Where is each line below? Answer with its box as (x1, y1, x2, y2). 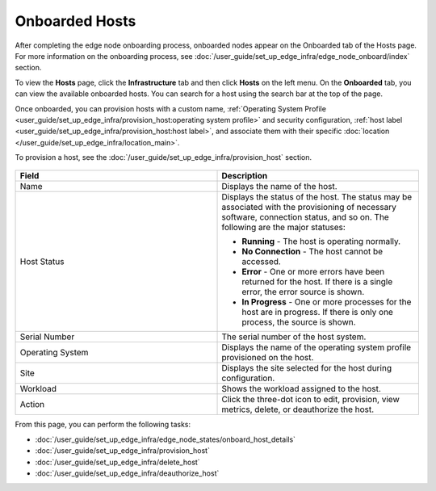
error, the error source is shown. (241, 287, 365, 298)
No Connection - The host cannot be (241, 246, 384, 258)
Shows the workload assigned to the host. (221, 384, 381, 395)
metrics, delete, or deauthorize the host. (221, 404, 375, 415)
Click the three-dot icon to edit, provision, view (221, 394, 400, 405)
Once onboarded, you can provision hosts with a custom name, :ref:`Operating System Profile (15, 103, 327, 113)
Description (221, 170, 268, 182)
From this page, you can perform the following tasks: (15, 420, 191, 430)
